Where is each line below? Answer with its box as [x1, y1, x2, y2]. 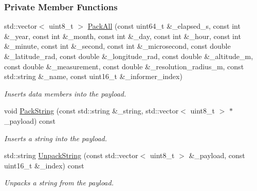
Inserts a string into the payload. [4, 132, 107, 143]
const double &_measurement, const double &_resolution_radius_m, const [4, 61, 244, 71]
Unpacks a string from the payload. [4, 177, 114, 188]
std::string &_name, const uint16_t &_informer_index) [4, 71, 182, 82]
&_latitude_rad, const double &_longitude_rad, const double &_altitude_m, [4, 51, 253, 61]
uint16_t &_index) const [4, 160, 84, 170]
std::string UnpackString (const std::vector [4, 150, 138, 161]
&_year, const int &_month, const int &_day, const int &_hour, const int [4, 30, 241, 41]
